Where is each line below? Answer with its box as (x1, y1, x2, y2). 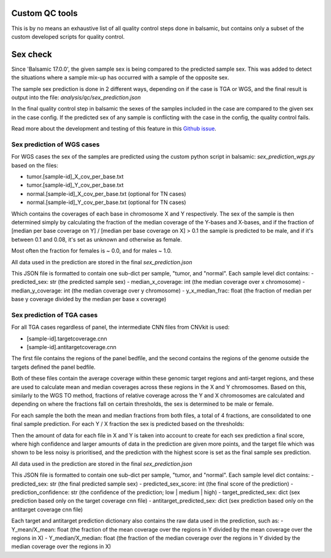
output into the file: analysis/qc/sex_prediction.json (11, 93, 141, 101)
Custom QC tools (11, 8, 78, 18)
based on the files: (11, 162, 58, 169)
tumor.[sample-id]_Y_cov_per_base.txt (26, 181, 124, 189)
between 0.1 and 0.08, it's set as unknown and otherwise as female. (11, 235, 182, 243)
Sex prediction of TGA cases (11, 310, 98, 319)
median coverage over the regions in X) (11, 543, 112, 550)
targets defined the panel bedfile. (11, 363, 96, 371)
